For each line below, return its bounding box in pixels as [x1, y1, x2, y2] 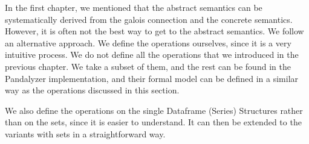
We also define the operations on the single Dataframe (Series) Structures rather [5, 104, 303, 116]
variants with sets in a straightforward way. [5, 127, 166, 140]
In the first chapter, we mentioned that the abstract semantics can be [5, 1, 262, 13]
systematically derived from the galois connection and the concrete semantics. [5, 13, 293, 25]
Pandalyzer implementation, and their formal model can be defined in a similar [5, 72, 299, 84]
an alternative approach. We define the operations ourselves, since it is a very [5, 36, 291, 49]
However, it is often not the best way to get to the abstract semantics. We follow [5, 25, 304, 37]
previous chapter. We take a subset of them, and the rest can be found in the [5, 60, 291, 72]
